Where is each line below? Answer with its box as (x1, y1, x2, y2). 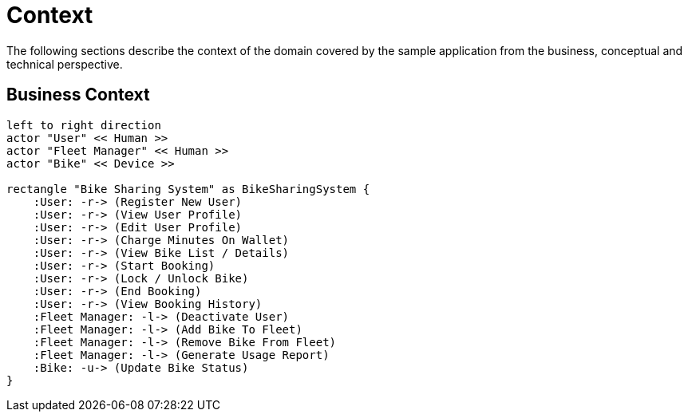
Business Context (6, 85, 150, 105)
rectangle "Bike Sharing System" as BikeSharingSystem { (6, 182, 370, 195)
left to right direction (6, 118, 161, 132)
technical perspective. (6, 57, 123, 71)
